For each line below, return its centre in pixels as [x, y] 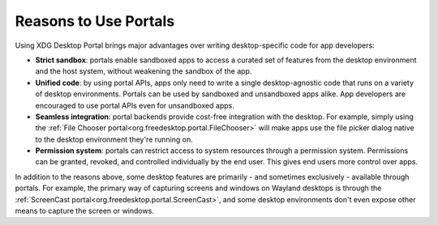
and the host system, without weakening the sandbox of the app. [144, 71]
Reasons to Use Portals [95, 21]
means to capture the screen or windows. [84, 211]
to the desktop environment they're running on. [114, 139]
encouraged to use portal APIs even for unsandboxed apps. [135, 105]
